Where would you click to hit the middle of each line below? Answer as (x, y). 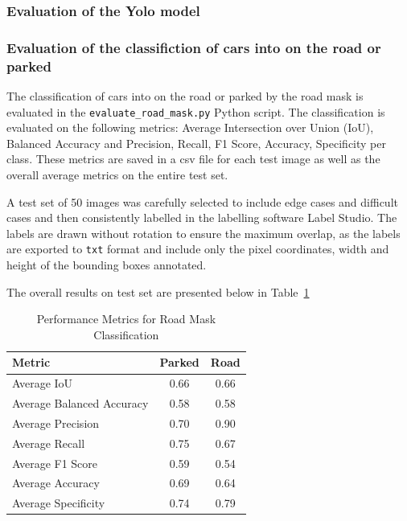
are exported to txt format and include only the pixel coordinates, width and (198, 249)
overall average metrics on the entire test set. (117, 175)
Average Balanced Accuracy (80, 403)
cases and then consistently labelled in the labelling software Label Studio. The (202, 217)
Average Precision (56, 423)
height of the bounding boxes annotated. (107, 265)
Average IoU (43, 383)
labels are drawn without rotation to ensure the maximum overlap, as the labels (203, 233)
